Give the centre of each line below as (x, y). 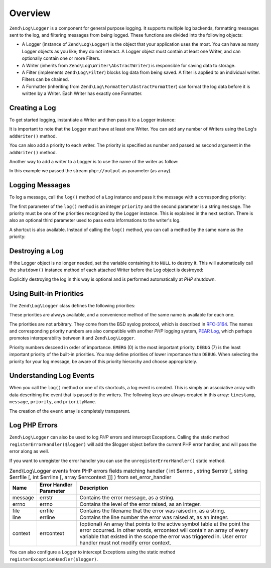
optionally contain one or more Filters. (61, 58)
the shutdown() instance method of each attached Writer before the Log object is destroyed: (106, 270)
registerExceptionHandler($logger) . (54, 559)
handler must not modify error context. (125, 543)
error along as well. (29, 451)
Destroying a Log (36, 251)
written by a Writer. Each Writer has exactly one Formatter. (82, 93)
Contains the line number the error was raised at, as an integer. (154, 517)
